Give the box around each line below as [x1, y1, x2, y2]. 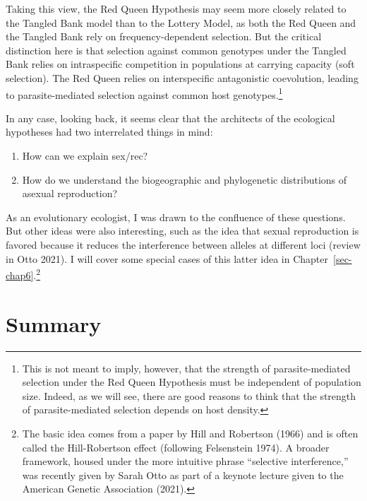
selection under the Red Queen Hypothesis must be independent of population [22, 375, 361, 389]
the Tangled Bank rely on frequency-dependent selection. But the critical [6, 29, 322, 44]
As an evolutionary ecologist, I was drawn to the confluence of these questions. [6, 209, 346, 224]
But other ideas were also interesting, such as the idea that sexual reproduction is [6, 223, 359, 238]
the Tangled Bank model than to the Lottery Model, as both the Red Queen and [6, 15, 356, 30]
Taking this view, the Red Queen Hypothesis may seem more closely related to [6, 1, 347, 16]
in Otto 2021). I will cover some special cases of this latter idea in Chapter [6, 251, 329, 266]
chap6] [6, 267, 34, 282]
